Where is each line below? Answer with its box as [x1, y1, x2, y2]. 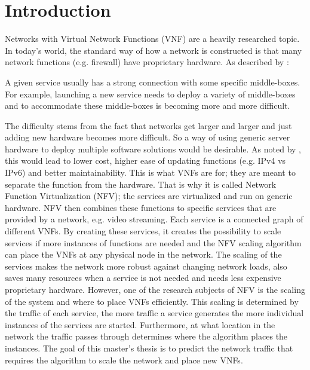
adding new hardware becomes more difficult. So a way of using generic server [5, 131, 290, 143]
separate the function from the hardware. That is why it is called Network [5, 178, 277, 190]
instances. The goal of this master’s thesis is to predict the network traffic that [5, 341, 293, 354]
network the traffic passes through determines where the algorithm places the [5, 330, 288, 343]
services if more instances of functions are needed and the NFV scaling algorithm [5, 236, 302, 249]
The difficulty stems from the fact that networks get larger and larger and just [5, 119, 292, 132]
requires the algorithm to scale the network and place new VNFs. [5, 353, 243, 366]
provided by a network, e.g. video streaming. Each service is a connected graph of [5, 213, 303, 225]
